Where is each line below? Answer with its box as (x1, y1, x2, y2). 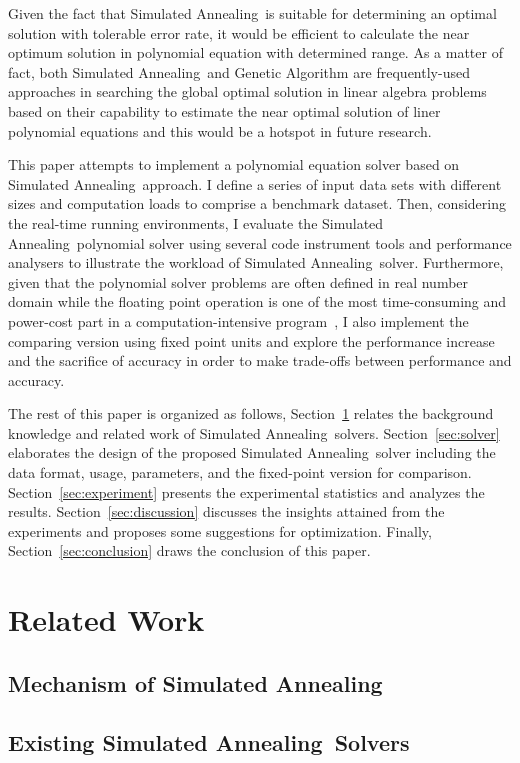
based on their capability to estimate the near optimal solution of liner (8, 100, 441, 121)
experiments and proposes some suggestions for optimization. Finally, (8, 520, 432, 541)
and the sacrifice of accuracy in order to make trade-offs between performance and (8, 350, 512, 371)
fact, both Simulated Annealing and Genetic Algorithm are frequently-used (8, 61, 470, 82)
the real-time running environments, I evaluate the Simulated (8, 212, 384, 233)
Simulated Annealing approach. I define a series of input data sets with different (8, 173, 502, 194)
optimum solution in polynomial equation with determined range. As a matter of (8, 42, 503, 63)
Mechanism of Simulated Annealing (8, 667, 383, 698)
